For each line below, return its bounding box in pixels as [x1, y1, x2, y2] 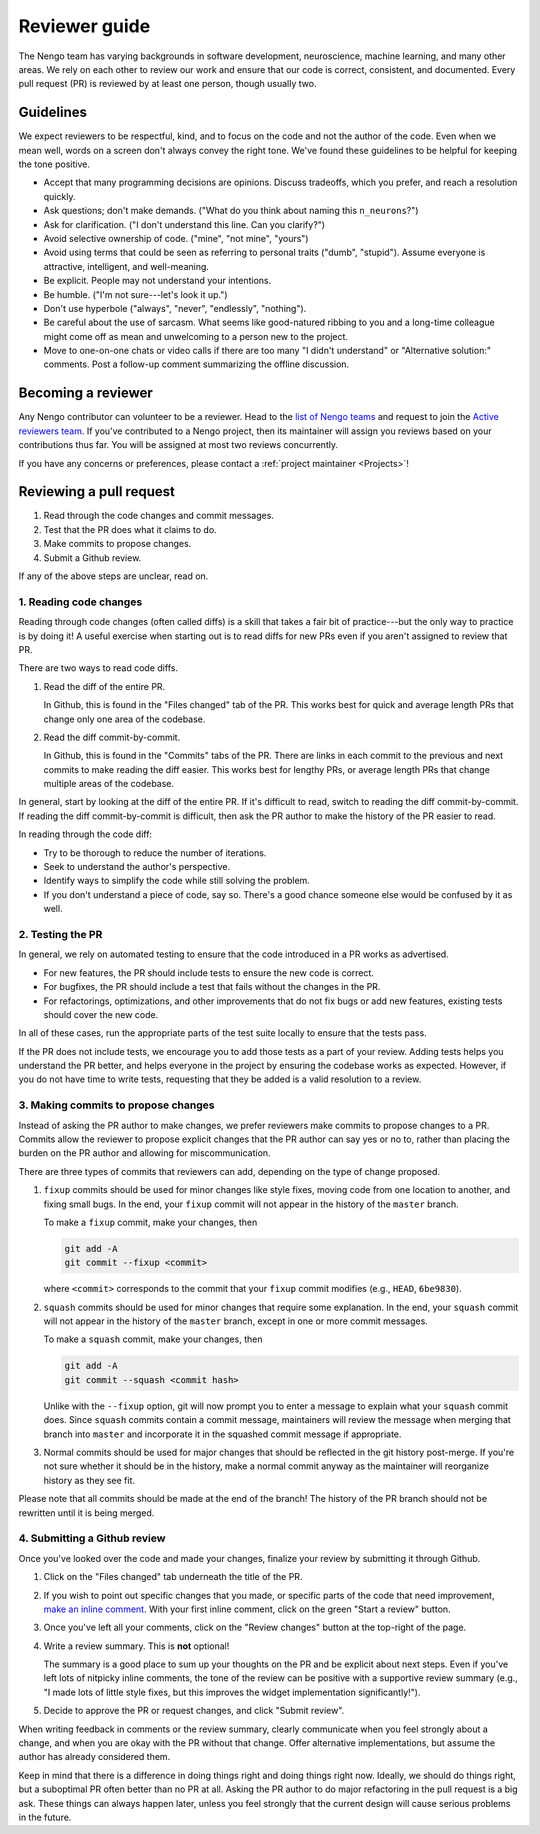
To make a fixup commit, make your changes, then [43, 1216, 258, 1228]
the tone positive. [18, 158, 90, 170]
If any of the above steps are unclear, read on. [18, 570, 209, 582]
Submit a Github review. [43, 551, 142, 564]
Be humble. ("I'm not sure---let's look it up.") [43, 288, 229, 300]
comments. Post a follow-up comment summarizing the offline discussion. [43, 358, 350, 370]
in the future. [18, 1811, 72, 1823]
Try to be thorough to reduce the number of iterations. [43, 846, 267, 859]
